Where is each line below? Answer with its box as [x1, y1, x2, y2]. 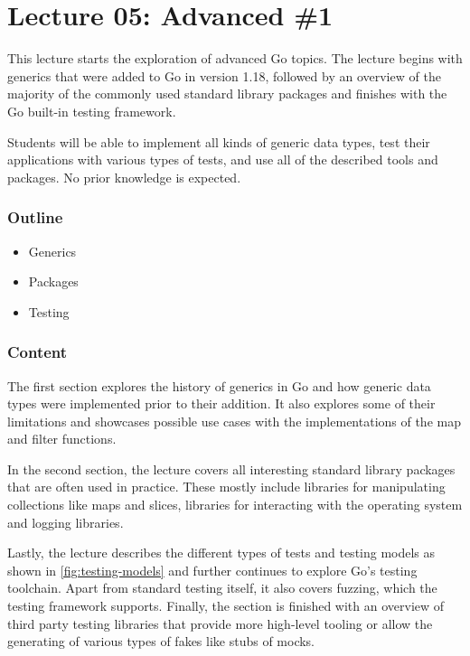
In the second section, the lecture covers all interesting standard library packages [7, 459, 456, 478]
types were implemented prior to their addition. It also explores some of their [7, 394, 436, 413]
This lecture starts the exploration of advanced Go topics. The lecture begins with [7, 49, 463, 68]
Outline [7, 206, 63, 229]
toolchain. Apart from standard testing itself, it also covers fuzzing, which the [7, 578, 437, 597]
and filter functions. [7, 429, 117, 448]
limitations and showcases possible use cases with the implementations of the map [7, 411, 461, 430]
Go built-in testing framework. [7, 101, 176, 120]
